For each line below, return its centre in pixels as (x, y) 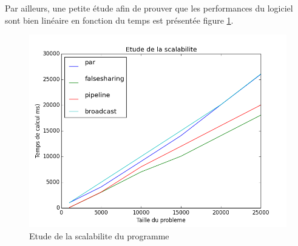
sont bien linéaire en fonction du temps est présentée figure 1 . (119, 20)
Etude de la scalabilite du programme (99, 235)
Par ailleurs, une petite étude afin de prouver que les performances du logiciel (149, 8)
